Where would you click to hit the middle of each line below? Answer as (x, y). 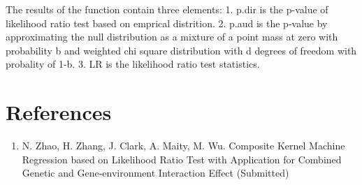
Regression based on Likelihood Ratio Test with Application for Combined (182, 159)
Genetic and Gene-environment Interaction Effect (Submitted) (155, 173)
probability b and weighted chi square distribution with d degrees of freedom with (181, 50)
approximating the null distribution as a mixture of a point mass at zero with (172, 37)
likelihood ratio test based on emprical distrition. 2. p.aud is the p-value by (167, 23)
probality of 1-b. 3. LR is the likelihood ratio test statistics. (133, 64)
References (59, 112)
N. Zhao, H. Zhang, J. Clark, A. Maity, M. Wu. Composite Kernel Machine (183, 146)
